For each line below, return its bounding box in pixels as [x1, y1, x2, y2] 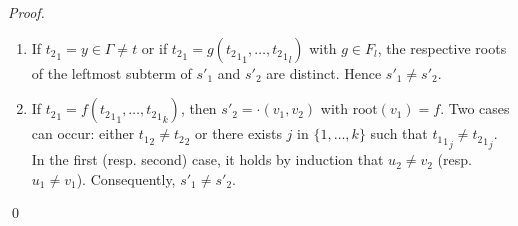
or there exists [195, 123, 282, 144]
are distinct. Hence [266, 62, 382, 83]
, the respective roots [377, 37, 507, 58]
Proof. [8, 2, 45, 22]
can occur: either [31, 123, 135, 144]
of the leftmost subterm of [31, 62, 192, 83]
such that [370, 123, 428, 144]
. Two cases [440, 98, 510, 119]
